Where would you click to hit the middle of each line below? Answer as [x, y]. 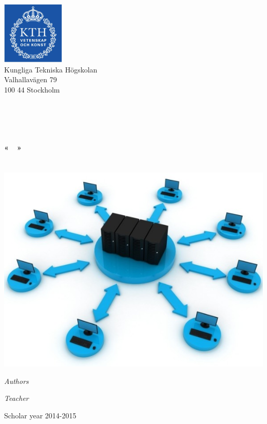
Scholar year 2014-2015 [40, 416]
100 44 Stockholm [32, 89]
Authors [16, 381]
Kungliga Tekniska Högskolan [51, 69]
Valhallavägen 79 [31, 79]
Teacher [16, 398]
